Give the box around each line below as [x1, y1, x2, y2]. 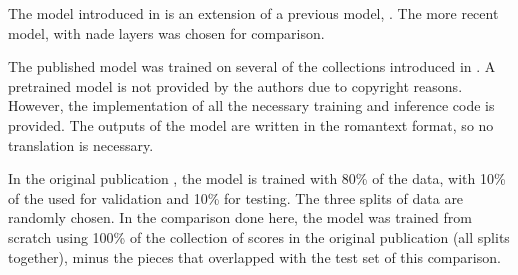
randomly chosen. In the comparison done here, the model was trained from [8, 207, 472, 228]
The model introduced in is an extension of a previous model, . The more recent [8, 3, 499, 23]
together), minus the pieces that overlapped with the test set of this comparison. [8, 246, 501, 267]
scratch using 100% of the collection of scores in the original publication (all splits [8, 226, 510, 247]
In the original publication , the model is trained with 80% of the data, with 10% [8, 168, 506, 189]
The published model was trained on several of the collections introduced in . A [8, 56, 496, 77]
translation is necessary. [8, 134, 154, 155]
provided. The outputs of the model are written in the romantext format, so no [8, 114, 494, 135]
